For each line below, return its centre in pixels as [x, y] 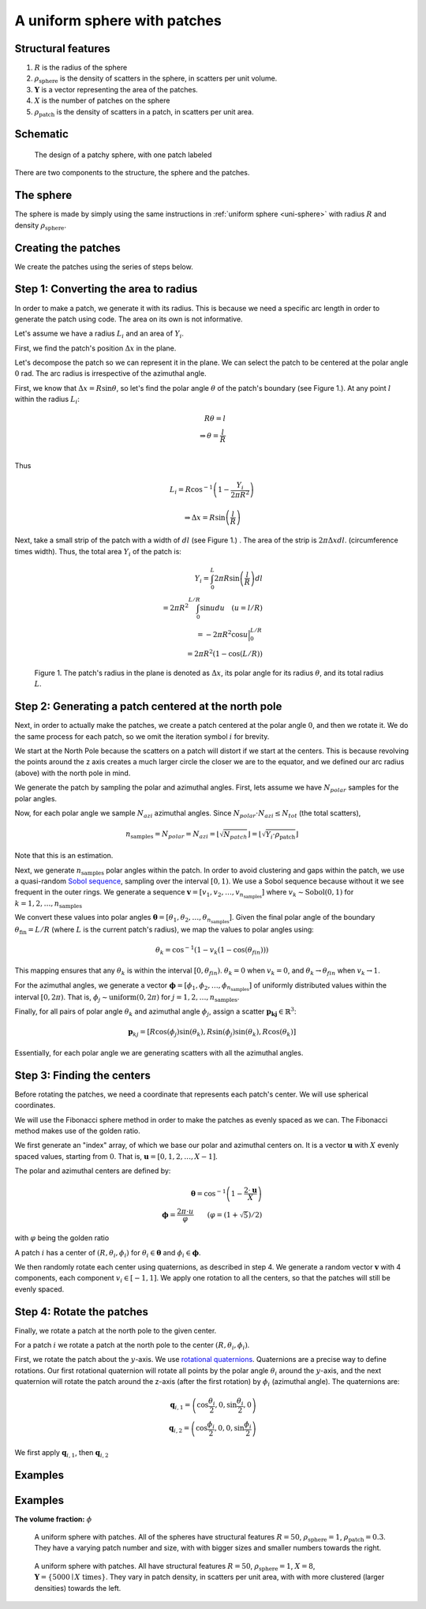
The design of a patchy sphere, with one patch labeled [123, 155]
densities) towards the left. [78, 1588]
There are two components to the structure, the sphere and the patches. [132, 173]
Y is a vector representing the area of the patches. [116, 89]
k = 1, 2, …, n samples [49, 904]
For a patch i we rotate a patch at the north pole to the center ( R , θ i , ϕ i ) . [132, 1346]
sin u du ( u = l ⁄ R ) [232, 608]
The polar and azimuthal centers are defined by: [93, 1171]
